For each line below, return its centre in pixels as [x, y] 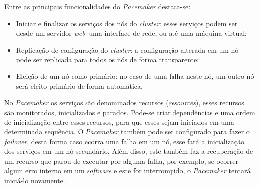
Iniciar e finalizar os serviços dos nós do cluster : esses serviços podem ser [127, 23]
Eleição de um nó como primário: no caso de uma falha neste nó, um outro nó [135, 76]
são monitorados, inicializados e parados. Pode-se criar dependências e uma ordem [130, 112]
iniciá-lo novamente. [35, 180]
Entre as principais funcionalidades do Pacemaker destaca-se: [98, 6]
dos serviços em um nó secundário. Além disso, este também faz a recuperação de [129, 151]
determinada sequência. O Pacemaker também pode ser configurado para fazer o [127, 131]
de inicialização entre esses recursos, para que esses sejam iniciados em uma [119, 122]
